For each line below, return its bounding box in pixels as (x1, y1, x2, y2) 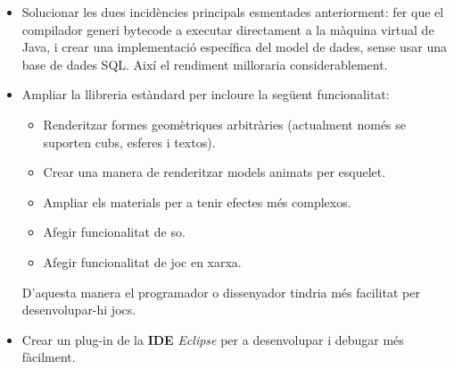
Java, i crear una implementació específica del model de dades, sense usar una (21, 38, 448, 56)
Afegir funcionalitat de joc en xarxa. (43, 252, 242, 271)
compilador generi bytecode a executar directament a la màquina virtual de (21, 20, 434, 38)
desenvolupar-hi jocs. (21, 300, 136, 319)
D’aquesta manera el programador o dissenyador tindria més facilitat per (21, 282, 420, 301)
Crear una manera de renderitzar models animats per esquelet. (43, 163, 386, 181)
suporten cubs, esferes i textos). (43, 132, 216, 151)
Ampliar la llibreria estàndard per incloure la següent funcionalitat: (21, 85, 390, 104)
